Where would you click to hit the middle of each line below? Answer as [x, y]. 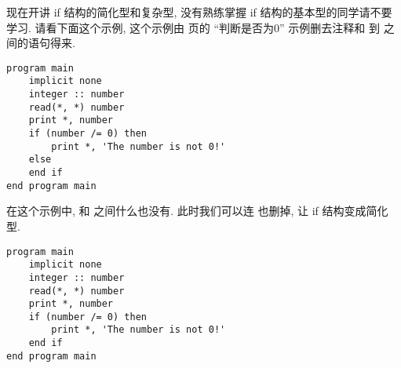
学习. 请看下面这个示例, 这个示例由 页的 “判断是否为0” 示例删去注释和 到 [193, 27]
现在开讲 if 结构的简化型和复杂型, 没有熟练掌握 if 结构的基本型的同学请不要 [199, 12]
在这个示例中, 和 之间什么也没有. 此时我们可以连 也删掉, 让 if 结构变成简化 [197, 211]
